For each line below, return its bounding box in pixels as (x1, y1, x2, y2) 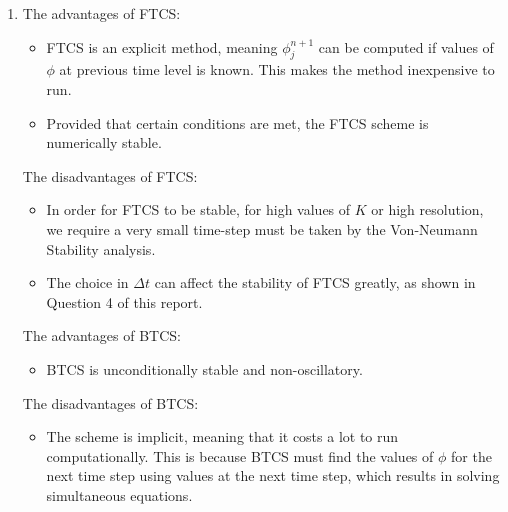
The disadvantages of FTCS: (22, 165, 198, 186)
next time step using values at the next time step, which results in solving (46, 465, 500, 486)
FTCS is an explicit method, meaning (46, 36, 278, 57)
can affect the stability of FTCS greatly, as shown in (154, 272, 476, 293)
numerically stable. (46, 132, 162, 153)
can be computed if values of (318, 36, 494, 57)
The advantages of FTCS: (22, 3, 181, 23)
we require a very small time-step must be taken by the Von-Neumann (46, 218, 478, 239)
